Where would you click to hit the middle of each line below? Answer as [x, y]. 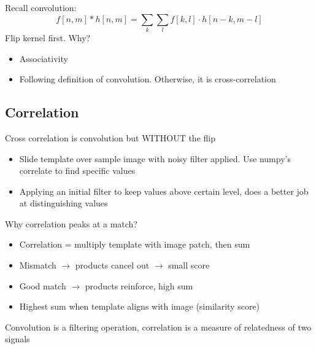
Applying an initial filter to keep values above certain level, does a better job [164, 191]
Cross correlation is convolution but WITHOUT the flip [110, 137]
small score [189, 265]
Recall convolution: [41, 7]
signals [17, 339]
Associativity [44, 58]
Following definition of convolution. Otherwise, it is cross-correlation [148, 79]
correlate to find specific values [77, 171]
